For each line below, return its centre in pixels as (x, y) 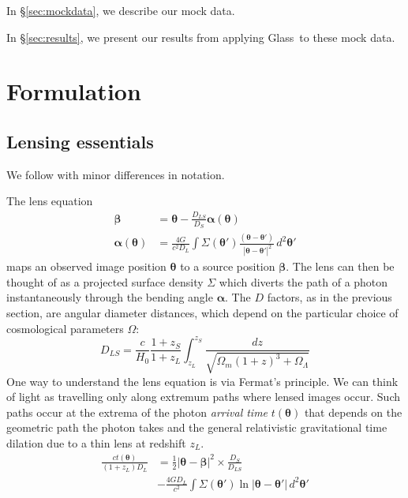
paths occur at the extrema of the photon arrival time (137, 412)
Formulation (74, 91)
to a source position (228, 266)
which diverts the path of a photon (303, 281)
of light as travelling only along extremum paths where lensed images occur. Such (203, 397)
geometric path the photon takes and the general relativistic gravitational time (197, 427)
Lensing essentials (80, 141)
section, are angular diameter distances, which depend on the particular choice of (202, 312)
